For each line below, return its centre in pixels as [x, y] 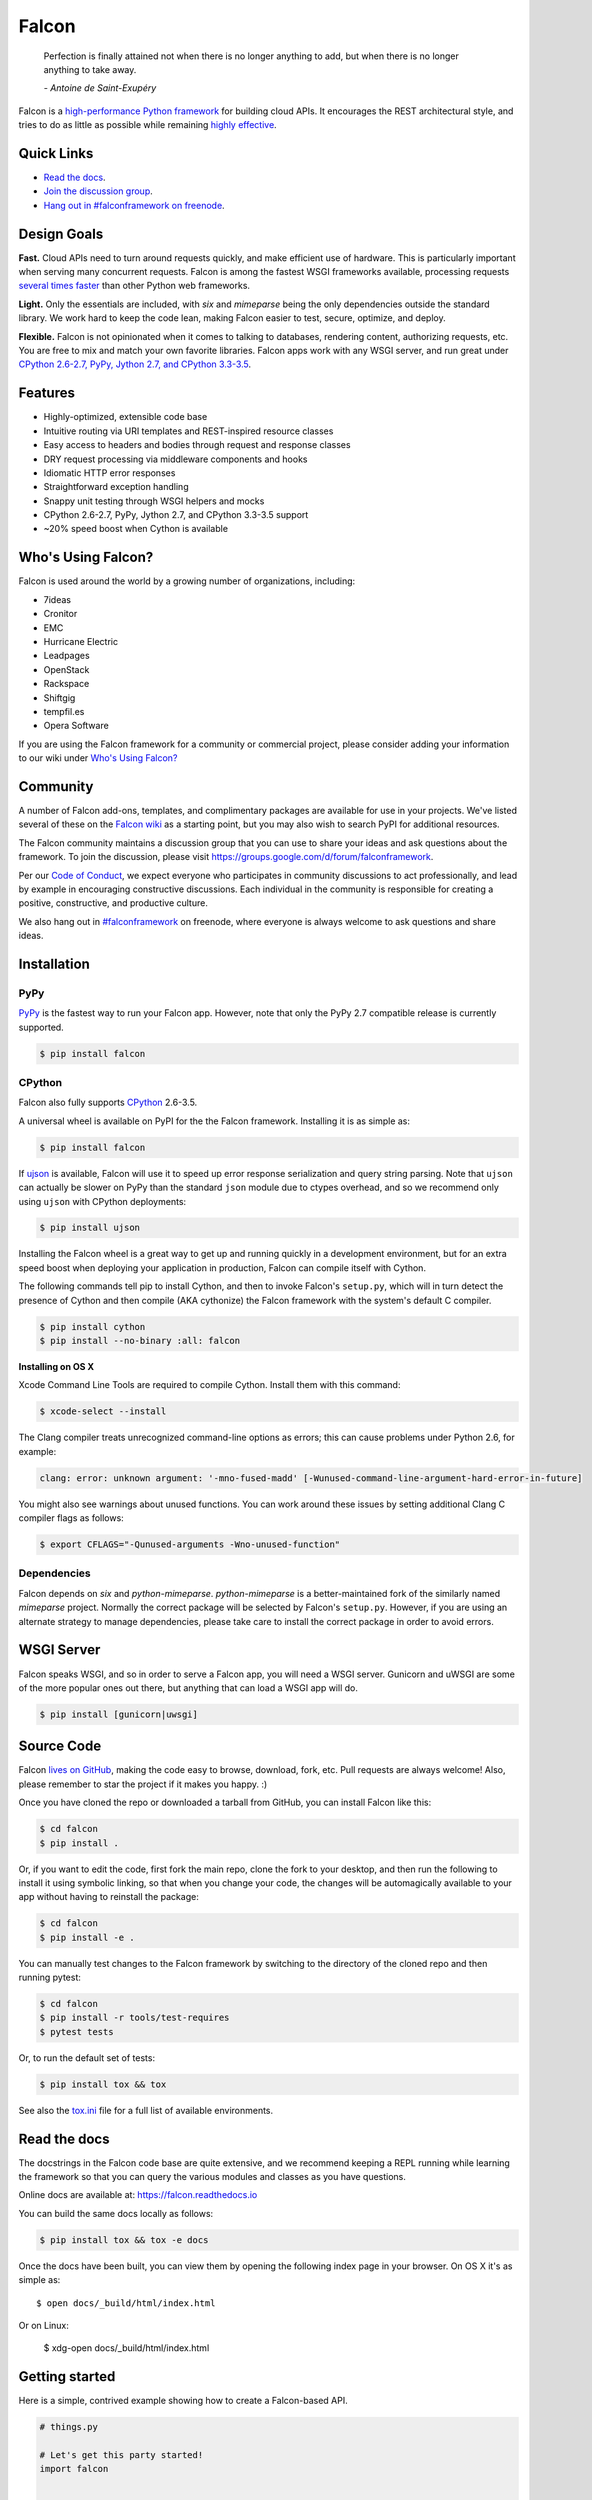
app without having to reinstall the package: [108, 1897]
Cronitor [60, 614]
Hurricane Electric [81, 641]
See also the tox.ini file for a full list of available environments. [146, 2110]
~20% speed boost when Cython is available [136, 529]
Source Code [60, 1746]
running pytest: [50, 1977]
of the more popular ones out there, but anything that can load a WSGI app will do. [188, 1687]
